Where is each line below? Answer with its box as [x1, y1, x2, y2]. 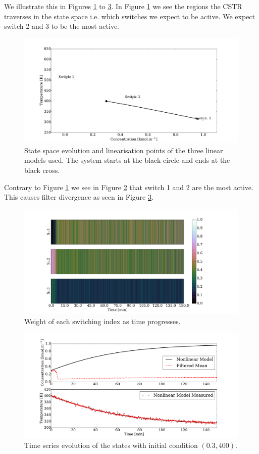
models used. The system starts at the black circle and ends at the [24, 155, 230, 165]
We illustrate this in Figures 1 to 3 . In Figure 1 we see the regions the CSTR [4, 1, 242, 11]
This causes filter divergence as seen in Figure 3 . [4, 192, 153, 202]
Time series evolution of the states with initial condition [24, 440, 198, 450]
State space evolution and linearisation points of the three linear [24, 145, 223, 155]
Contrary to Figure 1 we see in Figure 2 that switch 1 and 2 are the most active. [4, 181, 253, 192]
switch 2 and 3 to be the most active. [4, 21, 120, 31]
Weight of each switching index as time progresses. [24, 315, 181, 326]
